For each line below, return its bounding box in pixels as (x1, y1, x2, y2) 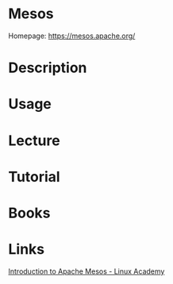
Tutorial (8, 167, 61, 186)
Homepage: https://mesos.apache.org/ (8, 31, 136, 40)
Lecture (8, 132, 61, 149)
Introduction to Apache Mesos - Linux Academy (8, 267, 165, 276)
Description (8, 59, 87, 77)
